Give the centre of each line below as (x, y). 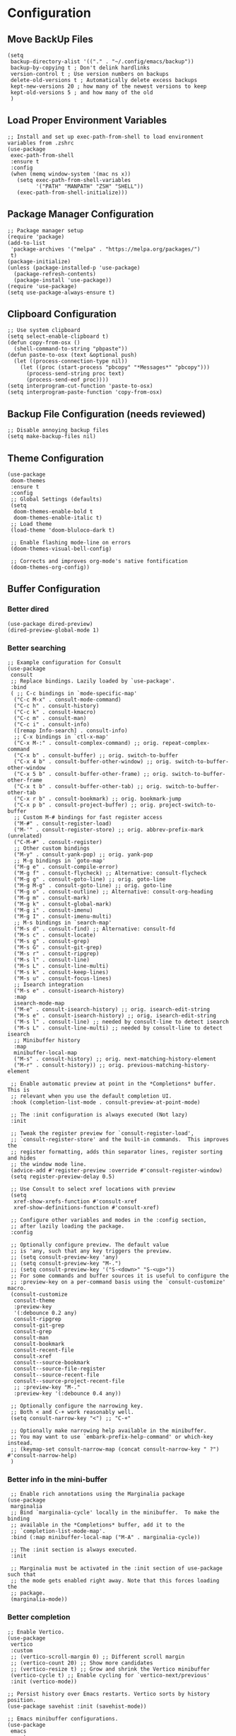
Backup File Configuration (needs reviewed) (107, 414)
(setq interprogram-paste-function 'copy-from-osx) (85, 392)
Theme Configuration (56, 458)
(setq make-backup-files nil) (52, 437)
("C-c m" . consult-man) (50, 719)
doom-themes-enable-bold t (53, 512)
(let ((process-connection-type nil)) (71, 361)
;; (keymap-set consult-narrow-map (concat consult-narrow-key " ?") (115, 1449)
